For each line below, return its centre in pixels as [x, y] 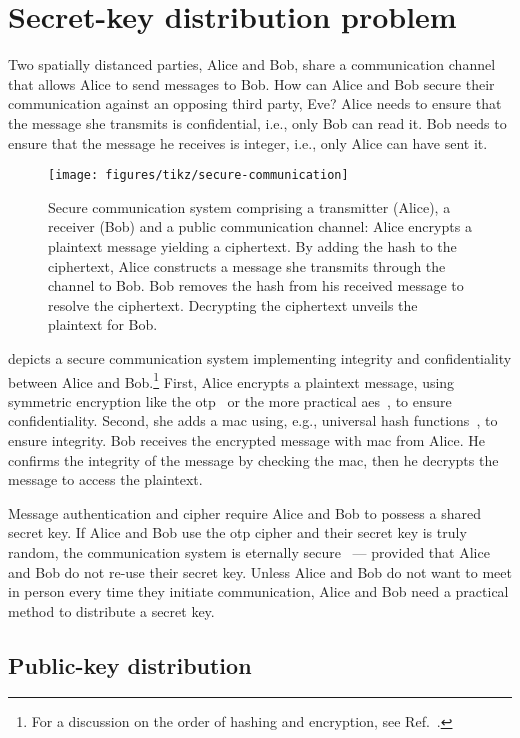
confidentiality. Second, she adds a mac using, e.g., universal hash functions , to [253, 420]
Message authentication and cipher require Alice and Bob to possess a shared [244, 512]
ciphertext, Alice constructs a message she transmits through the [247, 265]
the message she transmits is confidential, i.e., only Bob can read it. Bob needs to [257, 122]
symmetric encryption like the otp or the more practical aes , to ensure [230, 400]
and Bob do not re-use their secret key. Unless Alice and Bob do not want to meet [260, 571]
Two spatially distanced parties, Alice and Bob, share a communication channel [252, 64]
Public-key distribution [130, 664]
